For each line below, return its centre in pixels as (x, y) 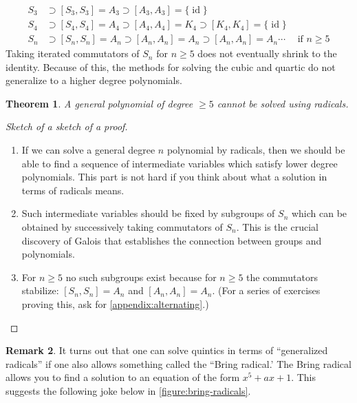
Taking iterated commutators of (73, 53)
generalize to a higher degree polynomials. (94, 80)
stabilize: (40, 290)
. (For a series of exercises (266, 290)
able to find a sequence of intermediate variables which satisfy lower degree (180, 163)
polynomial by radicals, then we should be (256, 150)
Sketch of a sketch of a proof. (67, 126)
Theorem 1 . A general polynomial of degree (99, 103)
